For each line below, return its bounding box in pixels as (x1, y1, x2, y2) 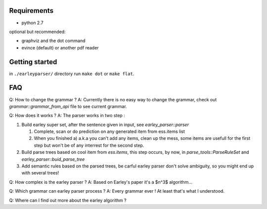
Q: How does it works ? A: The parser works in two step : (9, 113, 126, 119)
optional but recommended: (9, 29, 66, 35)
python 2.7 (21, 20, 44, 26)
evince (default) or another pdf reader (21, 44, 99, 50)
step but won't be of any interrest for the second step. (34, 142, 144, 148)
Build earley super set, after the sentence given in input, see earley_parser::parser (21, 122, 189, 127)
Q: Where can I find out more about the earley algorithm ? (9, 197, 127, 203)
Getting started (9, 57, 57, 66)
